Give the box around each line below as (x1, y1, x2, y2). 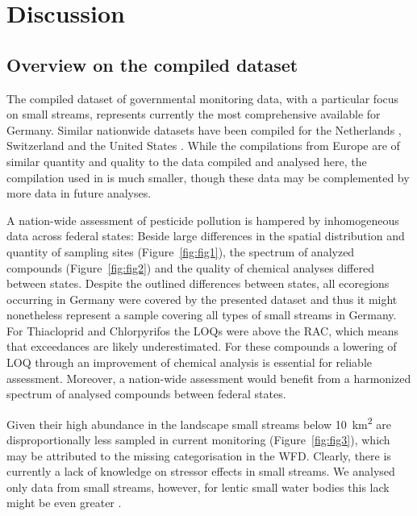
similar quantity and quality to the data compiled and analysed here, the (6, 152, 367, 169)
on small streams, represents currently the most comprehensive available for (6, 106, 381, 123)
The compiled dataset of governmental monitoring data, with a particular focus (6, 89, 399, 106)
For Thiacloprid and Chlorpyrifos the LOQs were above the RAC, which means (6, 322, 398, 339)
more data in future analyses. (6, 185, 152, 202)
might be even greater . (6, 494, 122, 511)
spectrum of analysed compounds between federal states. (6, 385, 286, 402)
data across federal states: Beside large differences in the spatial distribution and (6, 227, 405, 244)
